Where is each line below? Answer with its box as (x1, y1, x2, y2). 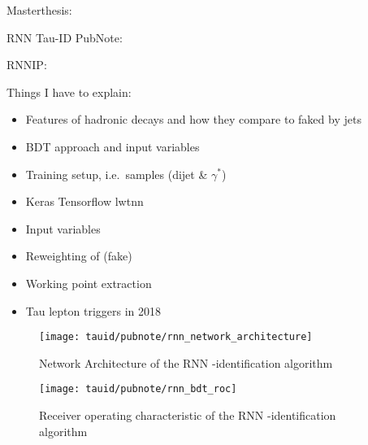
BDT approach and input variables (25, 137, 200, 155)
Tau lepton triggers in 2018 (25, 302, 162, 319)
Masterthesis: (6, 2, 72, 18)
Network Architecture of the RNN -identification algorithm (39, 354, 333, 371)
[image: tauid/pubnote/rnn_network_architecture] (39, 331, 313, 343)
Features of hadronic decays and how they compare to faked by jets (25, 111, 362, 128)
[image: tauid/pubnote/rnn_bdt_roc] (39, 383, 237, 395)
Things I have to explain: (6, 83, 132, 100)
